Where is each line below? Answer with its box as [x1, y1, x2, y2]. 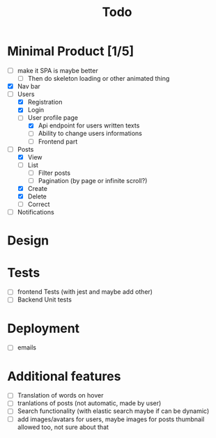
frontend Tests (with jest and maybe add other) [17, 288, 153, 296]
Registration [27, 98, 63, 107]
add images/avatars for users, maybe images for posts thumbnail [17, 415, 205, 423]
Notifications [17, 208, 54, 217]
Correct [27, 200, 50, 208]
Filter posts [38, 169, 71, 177]
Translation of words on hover [17, 391, 104, 400]
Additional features [7, 368, 121, 384]
